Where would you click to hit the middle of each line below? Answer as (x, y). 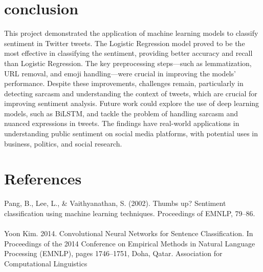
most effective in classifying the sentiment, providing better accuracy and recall (128, 53)
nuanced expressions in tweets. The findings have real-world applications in (122, 123)
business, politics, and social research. (63, 143)
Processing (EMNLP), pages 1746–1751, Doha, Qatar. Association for (113, 253)
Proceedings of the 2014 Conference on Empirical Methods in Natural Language (130, 243)
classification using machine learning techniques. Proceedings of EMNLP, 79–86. (130, 213)
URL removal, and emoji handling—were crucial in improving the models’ (120, 73)
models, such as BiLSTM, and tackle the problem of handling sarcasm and (121, 113)
